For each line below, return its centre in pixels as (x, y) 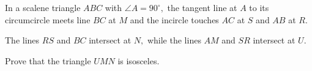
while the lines (174, 40)
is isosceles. (139, 60)
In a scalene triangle (43, 7)
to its (259, 7)
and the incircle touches (174, 19)
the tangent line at (202, 7)
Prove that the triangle (48, 60)
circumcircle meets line (48, 19)
